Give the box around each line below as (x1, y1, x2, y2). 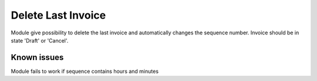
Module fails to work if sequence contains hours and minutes (11, 68, 158, 75)
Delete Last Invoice (11, 9, 106, 22)
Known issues (11, 52, 64, 62)
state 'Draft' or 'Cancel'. (11, 37, 69, 44)
